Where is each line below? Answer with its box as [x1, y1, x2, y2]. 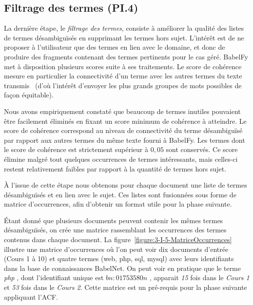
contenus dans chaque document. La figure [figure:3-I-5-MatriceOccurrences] [4, 234, 232, 245]
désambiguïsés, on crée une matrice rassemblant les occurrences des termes [4, 225, 227, 235]
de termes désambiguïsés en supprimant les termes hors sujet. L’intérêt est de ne [4, 32, 244, 42]
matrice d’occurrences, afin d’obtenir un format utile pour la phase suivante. [4, 199, 232, 209]
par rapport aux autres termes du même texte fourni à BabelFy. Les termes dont [4, 134, 245, 145]
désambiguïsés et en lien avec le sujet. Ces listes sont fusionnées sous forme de [4, 189, 236, 199]
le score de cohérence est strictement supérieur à [4, 144, 148, 154]
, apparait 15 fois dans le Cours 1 [149, 272, 250, 283]
